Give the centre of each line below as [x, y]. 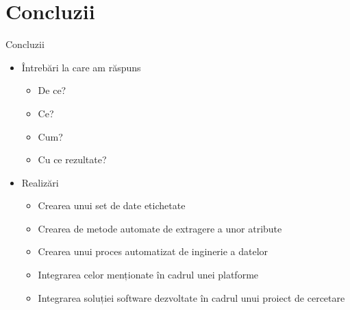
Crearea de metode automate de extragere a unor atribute [160, 228]
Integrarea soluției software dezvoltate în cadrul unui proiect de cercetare [191, 297]
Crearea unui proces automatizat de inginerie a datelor [153, 251]
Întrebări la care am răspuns [81, 67]
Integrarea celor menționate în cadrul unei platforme [148, 275]
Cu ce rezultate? [72, 159]
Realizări [40, 182]
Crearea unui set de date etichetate [112, 205]
